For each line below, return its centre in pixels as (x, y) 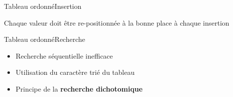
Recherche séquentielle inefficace (64, 55)
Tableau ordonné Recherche (45, 39)
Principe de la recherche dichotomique (79, 88)
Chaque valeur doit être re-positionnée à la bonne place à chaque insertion (117, 22)
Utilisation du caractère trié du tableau (75, 72)
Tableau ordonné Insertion (43, 6)
